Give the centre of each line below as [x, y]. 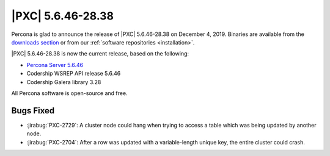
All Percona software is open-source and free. [69, 93]
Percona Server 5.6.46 [55, 65]
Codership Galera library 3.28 [64, 82]
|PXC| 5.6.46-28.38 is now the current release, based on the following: [100, 54]
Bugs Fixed [33, 111]
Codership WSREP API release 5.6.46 [74, 74]
